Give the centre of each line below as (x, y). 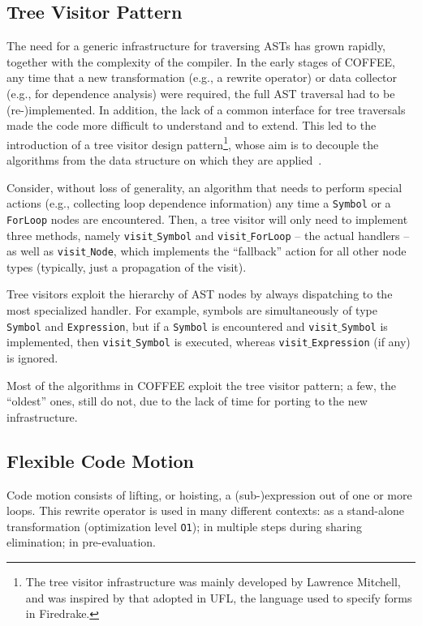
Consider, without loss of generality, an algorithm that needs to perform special (205, 187)
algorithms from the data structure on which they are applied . (164, 160)
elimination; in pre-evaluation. (82, 542)
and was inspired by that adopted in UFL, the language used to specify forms (219, 597)
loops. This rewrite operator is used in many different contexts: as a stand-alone (205, 510)
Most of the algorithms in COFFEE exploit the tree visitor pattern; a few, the (201, 385)
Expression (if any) (361, 342)
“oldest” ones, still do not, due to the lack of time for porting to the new (187, 401)
